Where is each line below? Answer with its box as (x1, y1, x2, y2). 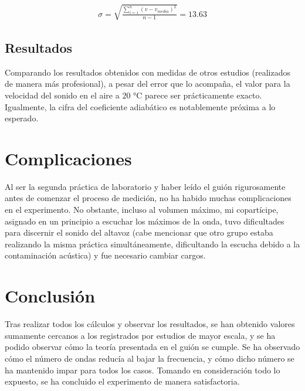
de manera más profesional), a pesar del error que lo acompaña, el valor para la (5, 77, 290, 90)
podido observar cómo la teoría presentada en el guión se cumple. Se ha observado (5, 341, 300, 353)
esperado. (5, 112, 39, 124)
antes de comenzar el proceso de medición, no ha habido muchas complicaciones (5, 192, 292, 204)
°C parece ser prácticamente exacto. (133, 89, 262, 101)
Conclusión (5, 284, 96, 308)
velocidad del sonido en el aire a (5, 89, 120, 101)
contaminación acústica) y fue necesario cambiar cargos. (5, 249, 206, 261)
